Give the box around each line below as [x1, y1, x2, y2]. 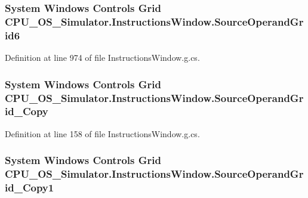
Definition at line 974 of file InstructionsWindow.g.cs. [5, 51, 200, 64]
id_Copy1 [5, 180, 54, 195]
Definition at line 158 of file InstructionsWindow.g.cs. [5, 127, 200, 140]
